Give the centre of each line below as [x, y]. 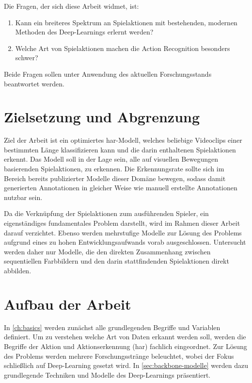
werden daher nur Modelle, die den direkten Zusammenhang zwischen [107, 251]
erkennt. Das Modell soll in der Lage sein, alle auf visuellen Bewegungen [111, 159]
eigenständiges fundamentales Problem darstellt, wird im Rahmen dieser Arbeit [122, 223]
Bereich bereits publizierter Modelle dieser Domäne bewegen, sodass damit [115, 178]
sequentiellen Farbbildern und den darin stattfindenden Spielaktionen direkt [117, 261]
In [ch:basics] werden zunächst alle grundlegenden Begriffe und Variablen [112, 327]
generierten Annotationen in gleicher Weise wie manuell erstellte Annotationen [121, 188]
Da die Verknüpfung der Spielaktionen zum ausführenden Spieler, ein [106, 213]
